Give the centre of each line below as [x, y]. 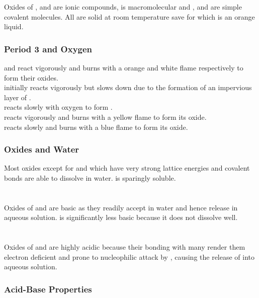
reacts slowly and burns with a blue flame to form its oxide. [96, 127]
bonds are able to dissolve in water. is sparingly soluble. [90, 177]
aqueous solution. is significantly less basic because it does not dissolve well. [121, 217]
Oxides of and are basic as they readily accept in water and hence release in [121, 207]
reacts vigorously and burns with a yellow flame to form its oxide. [105, 117]
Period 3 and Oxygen [48, 49]
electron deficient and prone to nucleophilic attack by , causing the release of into [129, 256]
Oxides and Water [42, 149]
